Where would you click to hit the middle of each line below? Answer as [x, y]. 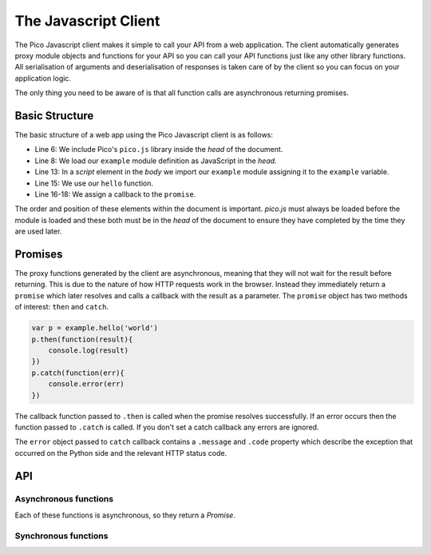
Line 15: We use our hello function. [94, 183]
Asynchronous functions [64, 499]
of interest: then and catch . [62, 307]
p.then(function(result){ [82, 339]
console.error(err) [87, 384]
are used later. [38, 231]
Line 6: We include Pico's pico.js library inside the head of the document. [159, 150]
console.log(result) [89, 350]
